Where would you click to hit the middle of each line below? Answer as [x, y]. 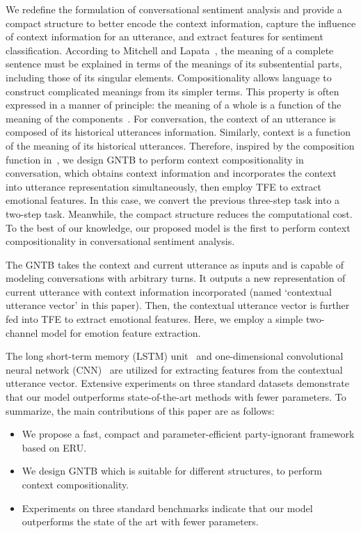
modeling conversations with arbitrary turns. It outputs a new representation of [176, 278]
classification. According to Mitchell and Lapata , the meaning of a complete [170, 50]
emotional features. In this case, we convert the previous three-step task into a [173, 200]
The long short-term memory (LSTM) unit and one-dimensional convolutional [175, 356]
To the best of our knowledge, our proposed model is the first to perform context [178, 227]
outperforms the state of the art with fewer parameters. [140, 522]
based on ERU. [54, 447]
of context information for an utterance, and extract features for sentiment [165, 37]
